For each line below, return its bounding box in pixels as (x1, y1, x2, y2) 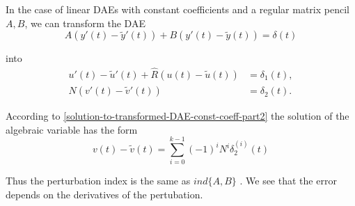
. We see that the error (239, 173, 337, 188)
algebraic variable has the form (6, 122, 138, 136)
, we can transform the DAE (24, 15, 145, 30)
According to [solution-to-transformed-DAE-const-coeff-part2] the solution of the (6, 109, 349, 123)
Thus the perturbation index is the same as (6, 173, 191, 188)
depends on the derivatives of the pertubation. (6, 187, 203, 201)
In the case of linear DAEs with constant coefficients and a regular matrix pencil (6, 2, 349, 16)
